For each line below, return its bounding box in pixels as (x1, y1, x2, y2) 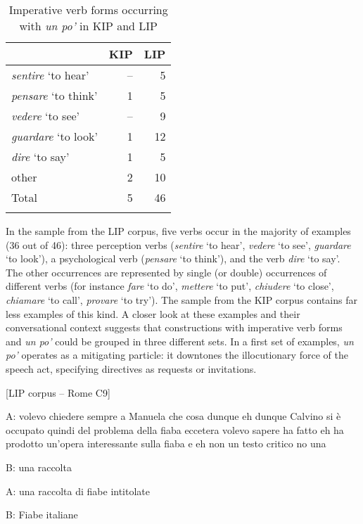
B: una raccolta (6, 459, 72, 474)
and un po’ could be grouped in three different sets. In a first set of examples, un (6, 333, 354, 348)
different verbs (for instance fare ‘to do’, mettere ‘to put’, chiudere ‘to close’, (6, 279, 334, 293)
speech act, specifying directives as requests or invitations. (6, 361, 257, 376)
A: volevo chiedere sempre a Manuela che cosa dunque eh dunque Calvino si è (6, 409, 341, 423)
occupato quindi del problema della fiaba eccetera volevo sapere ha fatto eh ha (6, 422, 344, 437)
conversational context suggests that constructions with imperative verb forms (6, 320, 343, 335)
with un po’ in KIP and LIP (19, 18, 158, 34)
